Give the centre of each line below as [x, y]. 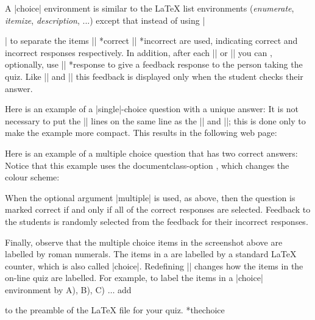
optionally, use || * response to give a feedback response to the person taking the [154, 64]
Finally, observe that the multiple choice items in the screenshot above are [144, 242]
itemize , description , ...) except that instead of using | [105, 20]
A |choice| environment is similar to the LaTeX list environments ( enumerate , [150, 8]
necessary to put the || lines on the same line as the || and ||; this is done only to [155, 120]
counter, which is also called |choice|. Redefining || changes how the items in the [154, 265]
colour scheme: [32, 177]
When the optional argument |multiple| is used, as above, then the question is [150, 197]
